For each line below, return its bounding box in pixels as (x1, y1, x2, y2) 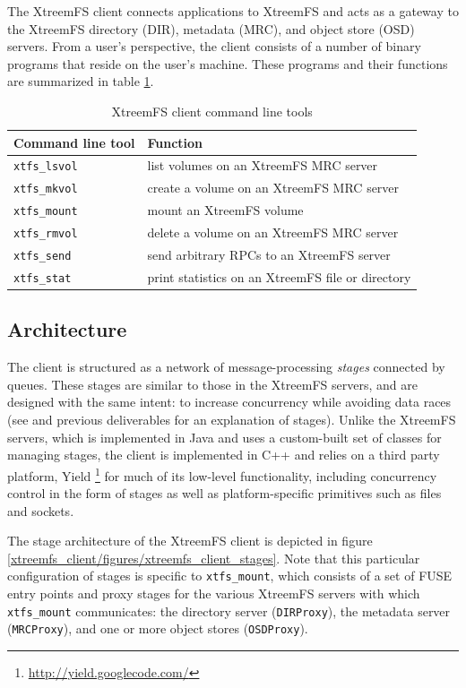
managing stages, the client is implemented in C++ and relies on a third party (7, 445, 440, 464)
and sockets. (7, 501, 74, 520)
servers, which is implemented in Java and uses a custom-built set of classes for (7, 427, 442, 446)
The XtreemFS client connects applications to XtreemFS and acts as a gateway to (7, 2, 459, 20)
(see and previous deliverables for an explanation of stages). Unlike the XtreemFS (7, 410, 456, 429)
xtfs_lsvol (13, 160, 78, 174)
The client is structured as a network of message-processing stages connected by (7, 357, 445, 376)
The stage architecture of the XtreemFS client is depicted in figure (7, 531, 373, 550)
